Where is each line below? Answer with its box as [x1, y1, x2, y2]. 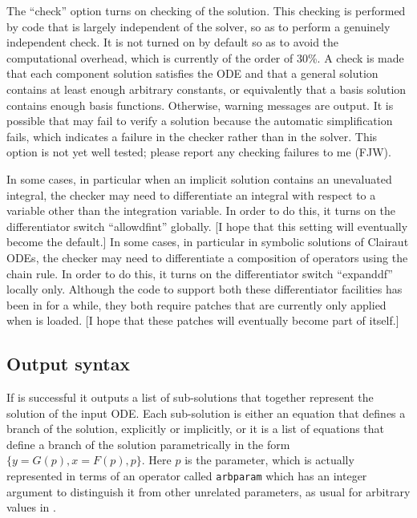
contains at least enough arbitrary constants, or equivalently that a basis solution [6, 80, 407, 97]
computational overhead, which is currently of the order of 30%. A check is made [6, 49, 404, 66]
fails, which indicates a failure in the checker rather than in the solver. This [6, 127, 378, 144]
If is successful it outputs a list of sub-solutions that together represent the [6, 389, 374, 406]
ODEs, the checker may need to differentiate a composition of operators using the [6, 249, 408, 265]
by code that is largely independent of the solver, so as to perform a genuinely [6, 18, 391, 34]
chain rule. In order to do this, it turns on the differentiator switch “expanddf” [6, 265, 393, 281]
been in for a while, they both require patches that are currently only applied [6, 296, 387, 313]
